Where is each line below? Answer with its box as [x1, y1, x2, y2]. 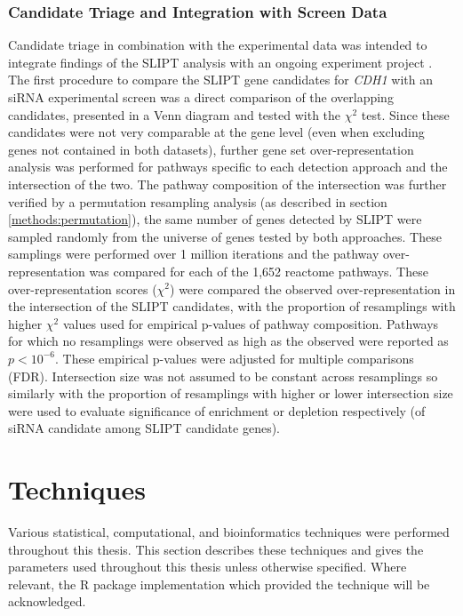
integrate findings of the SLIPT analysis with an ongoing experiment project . [8, 52, 433, 71]
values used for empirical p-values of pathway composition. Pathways [62, 314, 439, 332]
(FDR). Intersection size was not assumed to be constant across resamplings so [8, 366, 438, 385]
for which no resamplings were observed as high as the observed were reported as [8, 332, 449, 350]
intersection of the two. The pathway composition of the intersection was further [8, 174, 447, 193]
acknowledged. [8, 592, 86, 611]
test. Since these [361, 105, 450, 124]
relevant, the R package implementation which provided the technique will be [8, 574, 430, 593]
